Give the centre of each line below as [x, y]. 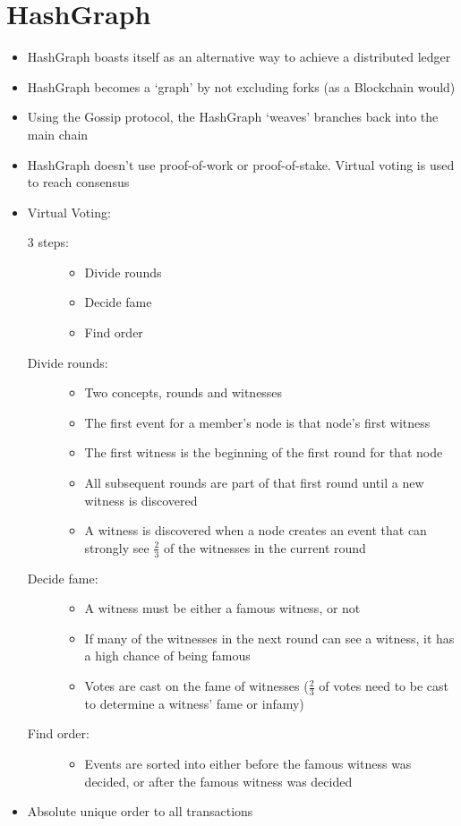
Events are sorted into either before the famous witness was [248, 764]
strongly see [117, 547]
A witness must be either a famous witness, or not [222, 608]
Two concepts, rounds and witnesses [184, 392]
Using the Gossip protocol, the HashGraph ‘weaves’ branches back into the [233, 117]
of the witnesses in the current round [265, 547]
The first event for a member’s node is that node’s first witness [257, 422]
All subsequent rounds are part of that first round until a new [254, 483]
